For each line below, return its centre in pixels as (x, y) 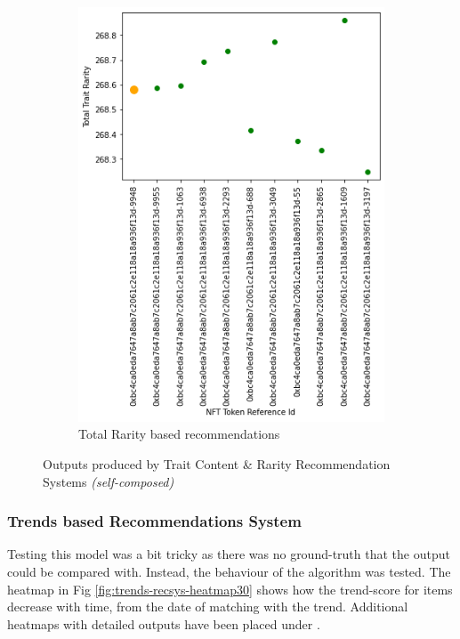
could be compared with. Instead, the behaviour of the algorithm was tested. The (229, 572)
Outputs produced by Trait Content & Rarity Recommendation (217, 464)
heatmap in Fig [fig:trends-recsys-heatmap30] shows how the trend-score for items (230, 589)
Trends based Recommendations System (154, 521)
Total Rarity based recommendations (179, 434)
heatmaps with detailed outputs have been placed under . (164, 623)
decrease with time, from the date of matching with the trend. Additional (208, 607)
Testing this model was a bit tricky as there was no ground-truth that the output (229, 554)
